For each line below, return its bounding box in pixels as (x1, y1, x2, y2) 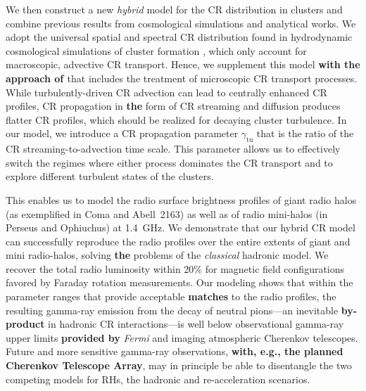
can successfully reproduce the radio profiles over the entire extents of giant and (6, 233, 351, 248)
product (6, 316, 45, 331)
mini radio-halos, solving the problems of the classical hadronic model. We (6, 248, 329, 262)
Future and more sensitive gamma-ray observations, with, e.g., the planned (6, 344, 343, 359)
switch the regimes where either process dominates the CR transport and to (6, 155, 333, 169)
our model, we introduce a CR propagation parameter (6, 126, 239, 141)
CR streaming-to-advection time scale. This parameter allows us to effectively (6, 141, 341, 156)
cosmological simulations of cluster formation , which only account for (6, 43, 307, 58)
